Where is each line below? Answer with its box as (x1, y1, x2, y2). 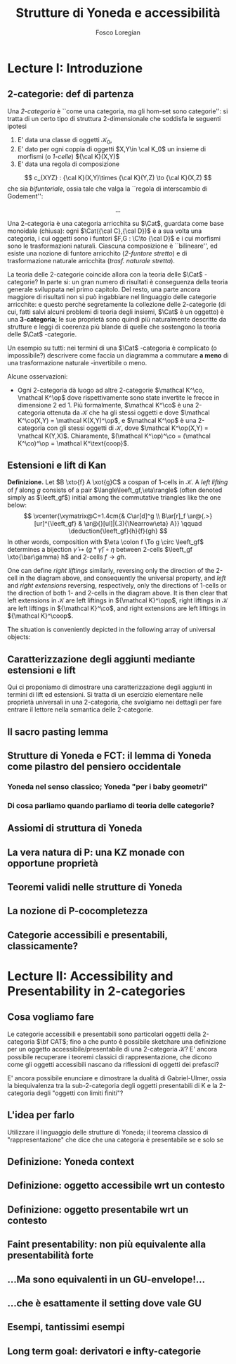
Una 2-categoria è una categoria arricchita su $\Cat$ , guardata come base (7, 219, 224, 227)
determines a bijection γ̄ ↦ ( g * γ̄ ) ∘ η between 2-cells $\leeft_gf (7, 545, 193, 554)
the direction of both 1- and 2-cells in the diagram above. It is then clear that (7, 589, 228, 598)
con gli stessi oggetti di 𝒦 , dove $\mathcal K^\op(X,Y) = (46, 424, 209, 432)
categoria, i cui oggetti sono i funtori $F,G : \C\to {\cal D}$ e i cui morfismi (7, 234, 221, 242)
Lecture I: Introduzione (7, 60, 143, 76)
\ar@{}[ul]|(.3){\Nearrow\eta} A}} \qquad (84, 519, 202, 528)
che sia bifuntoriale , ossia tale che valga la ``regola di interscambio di (7, 184, 208, 193)
